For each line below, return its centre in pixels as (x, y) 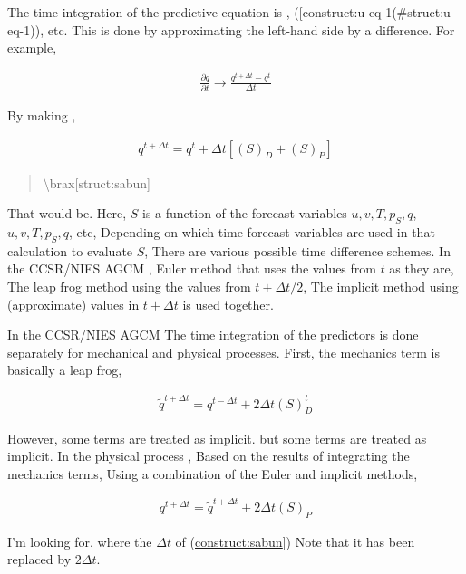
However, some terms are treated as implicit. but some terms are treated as (217, 438)
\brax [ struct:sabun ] (97, 182)
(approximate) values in (73, 304)
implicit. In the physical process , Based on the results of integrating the (209, 456)
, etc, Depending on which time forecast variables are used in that (252, 232)
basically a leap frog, (65, 370)
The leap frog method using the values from (129, 286)
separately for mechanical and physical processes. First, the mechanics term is (223, 352)
